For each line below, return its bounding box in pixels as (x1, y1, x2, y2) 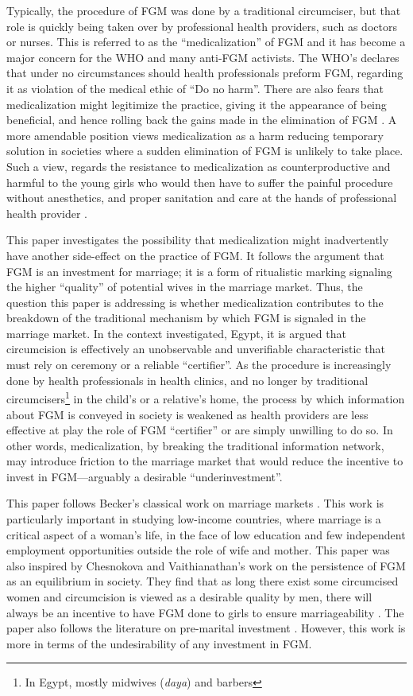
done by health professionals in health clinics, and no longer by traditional (6, 371, 369, 388)
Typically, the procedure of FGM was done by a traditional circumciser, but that (6, 2, 401, 18)
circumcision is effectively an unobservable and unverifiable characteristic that (6, 340, 385, 357)
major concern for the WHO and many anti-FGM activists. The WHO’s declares (6, 49, 399, 65)
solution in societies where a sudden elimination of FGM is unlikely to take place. (6, 142, 403, 159)
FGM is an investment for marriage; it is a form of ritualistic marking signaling (6, 262, 392, 279)
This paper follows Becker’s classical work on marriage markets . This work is (6, 495, 384, 511)
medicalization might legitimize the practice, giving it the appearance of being (6, 95, 387, 112)
